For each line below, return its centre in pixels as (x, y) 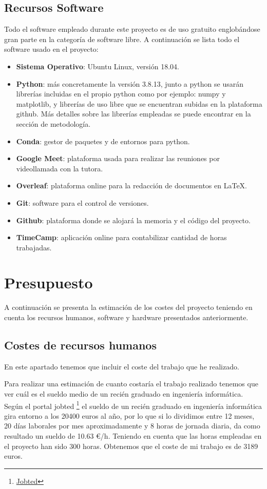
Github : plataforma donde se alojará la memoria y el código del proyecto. (133, 220)
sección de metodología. (53, 123)
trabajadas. (34, 247)
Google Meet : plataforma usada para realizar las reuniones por (118, 158)
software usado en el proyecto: (51, 49)
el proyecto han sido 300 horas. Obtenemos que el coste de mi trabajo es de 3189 (131, 446)
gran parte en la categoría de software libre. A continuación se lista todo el (122, 39)
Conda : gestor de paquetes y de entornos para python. (103, 141)
